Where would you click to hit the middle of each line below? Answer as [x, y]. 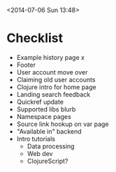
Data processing [51, 146]
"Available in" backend [49, 131]
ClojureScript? [48, 161]
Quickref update [40, 102]
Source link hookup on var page [63, 124]
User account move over [52, 72]
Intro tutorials [36, 139]
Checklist [35, 38]
